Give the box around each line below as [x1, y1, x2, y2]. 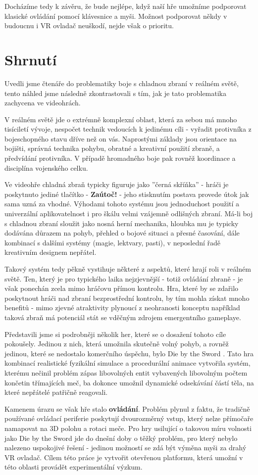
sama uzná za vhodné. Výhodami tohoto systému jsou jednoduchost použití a [4, 198, 240, 209]
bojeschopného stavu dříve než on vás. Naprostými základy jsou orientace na [4, 133, 237, 143]
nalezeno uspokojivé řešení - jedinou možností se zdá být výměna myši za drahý [4, 442, 247, 453]
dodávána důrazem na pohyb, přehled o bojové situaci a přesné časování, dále [4, 228, 240, 238]
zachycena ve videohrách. [4, 97, 81, 108]
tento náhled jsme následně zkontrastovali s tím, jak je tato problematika [4, 88, 226, 98]
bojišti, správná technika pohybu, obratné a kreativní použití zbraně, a [4, 143, 220, 153]
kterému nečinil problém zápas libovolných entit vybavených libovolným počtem [4, 367, 248, 378]
